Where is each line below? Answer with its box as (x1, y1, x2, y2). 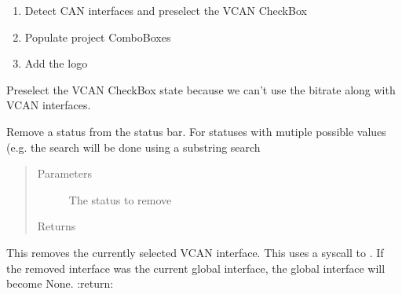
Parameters (37, 165, 92, 182)
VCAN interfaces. (6, 97, 91, 113)
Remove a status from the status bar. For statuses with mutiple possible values (6, 123, 386, 139)
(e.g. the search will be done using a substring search (6, 138, 261, 155)
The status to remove (68, 191, 172, 208)
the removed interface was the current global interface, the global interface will (6, 259, 386, 276)
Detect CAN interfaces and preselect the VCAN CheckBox (24, 2, 307, 18)
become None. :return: (6, 275, 114, 292)
